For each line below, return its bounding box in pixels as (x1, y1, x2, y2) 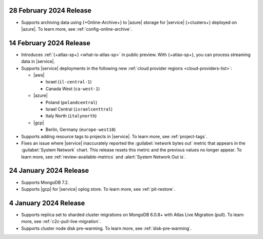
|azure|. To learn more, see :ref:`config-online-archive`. (21, 26, 132, 32)
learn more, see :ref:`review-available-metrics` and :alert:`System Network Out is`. (21, 154, 186, 160)
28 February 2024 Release (9, 6, 92, 15)
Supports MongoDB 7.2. (21, 179, 69, 185)
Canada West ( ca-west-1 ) (45, 86, 100, 92)
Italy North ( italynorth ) (45, 113, 97, 119)
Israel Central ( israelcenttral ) (45, 106, 113, 112)
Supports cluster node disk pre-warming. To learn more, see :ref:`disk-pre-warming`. (21, 225, 192, 231)
